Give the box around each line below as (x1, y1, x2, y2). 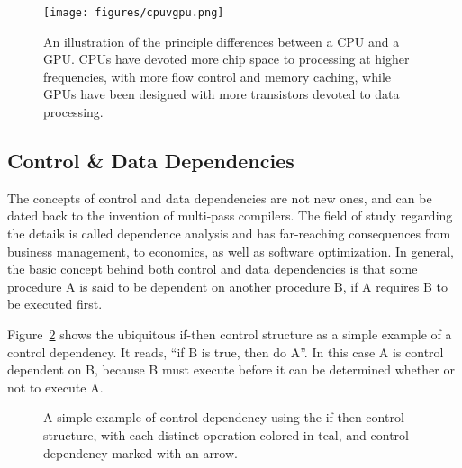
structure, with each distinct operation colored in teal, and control (43, 425, 409, 444)
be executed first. (7, 294, 103, 313)
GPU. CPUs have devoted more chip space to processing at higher (43, 49, 410, 68)
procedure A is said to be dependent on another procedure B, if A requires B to (7, 276, 448, 295)
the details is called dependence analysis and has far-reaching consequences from (7, 224, 451, 243)
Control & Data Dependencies (7, 147, 294, 175)
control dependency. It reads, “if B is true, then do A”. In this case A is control (7, 342, 444, 361)
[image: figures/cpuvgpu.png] (43, 6, 224, 19)
